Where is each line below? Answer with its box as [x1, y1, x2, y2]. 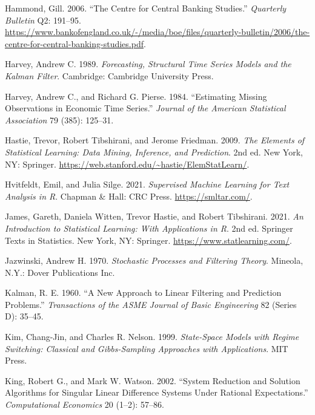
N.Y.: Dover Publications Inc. [5, 266, 115, 278]
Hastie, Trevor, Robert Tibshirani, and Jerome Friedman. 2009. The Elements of [5, 134, 305, 146]
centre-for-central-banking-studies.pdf [5, 37, 144, 50]
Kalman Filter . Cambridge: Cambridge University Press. [5, 69, 214, 82]
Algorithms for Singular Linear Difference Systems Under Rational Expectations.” [5, 386, 308, 399]
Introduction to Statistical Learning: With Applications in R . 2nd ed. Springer [5, 221, 293, 234]
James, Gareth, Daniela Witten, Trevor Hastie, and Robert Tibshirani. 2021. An [5, 210, 303, 223]
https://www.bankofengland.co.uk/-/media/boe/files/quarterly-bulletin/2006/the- [5, 25, 310, 38]
